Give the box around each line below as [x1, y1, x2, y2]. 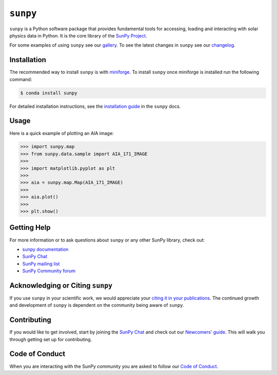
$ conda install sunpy [20, 90, 77, 96]
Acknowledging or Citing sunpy [9, 281, 113, 290]
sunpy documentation [22, 246, 69, 252]
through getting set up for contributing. [9, 336, 92, 342]
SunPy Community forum [22, 268, 76, 274]
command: [9, 76, 32, 82]
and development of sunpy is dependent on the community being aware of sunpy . [9, 302, 185, 308]
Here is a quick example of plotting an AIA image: [9, 130, 114, 136]
